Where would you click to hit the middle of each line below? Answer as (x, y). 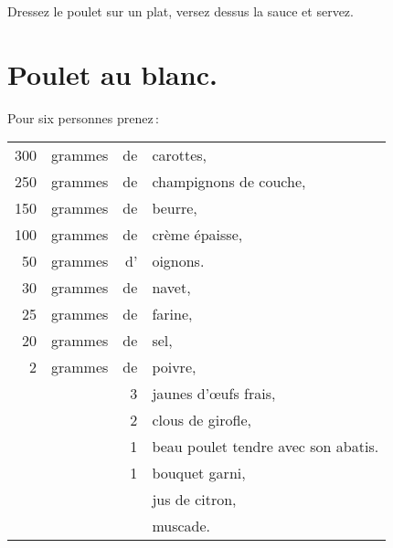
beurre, (175, 208)
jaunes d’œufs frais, (214, 394)
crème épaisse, (197, 235)
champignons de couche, (229, 182)
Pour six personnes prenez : (83, 117)
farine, (172, 314)
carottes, (180, 155)
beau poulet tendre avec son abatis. (266, 447)
